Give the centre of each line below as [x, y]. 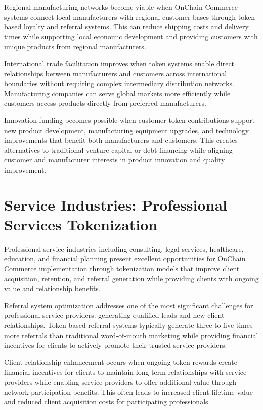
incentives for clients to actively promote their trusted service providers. [116, 345]
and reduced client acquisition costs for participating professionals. [107, 402]
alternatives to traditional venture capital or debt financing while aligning [118, 150]
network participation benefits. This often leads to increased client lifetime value [128, 392]
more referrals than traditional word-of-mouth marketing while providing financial [131, 335]
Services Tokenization [81, 224]
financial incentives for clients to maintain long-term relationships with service [125, 372]
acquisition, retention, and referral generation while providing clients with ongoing [131, 278]
